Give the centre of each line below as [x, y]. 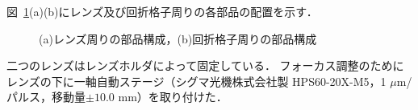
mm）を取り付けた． [173, 97]
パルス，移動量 [46, 97]
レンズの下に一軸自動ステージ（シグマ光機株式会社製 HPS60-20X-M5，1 [196, 81]
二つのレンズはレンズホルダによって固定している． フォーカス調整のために [205, 65]
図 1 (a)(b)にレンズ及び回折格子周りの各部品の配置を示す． [162, 11]
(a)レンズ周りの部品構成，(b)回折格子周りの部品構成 [178, 38]
